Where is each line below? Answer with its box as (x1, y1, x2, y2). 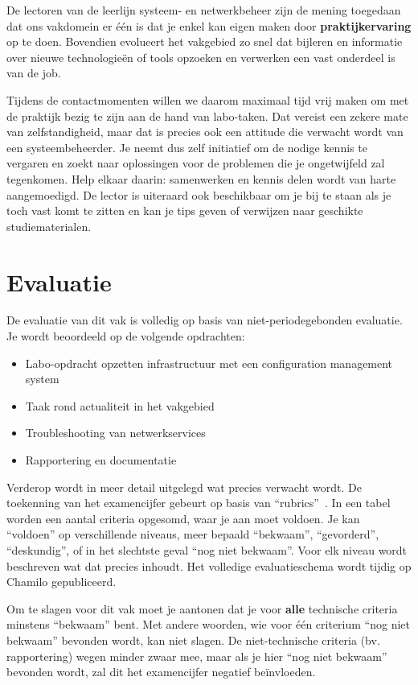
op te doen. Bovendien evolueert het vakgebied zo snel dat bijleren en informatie (6, 33, 403, 50)
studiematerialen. (6, 217, 92, 234)
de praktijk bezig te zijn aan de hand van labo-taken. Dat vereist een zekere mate (6, 107, 408, 124)
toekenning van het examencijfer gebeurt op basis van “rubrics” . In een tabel (6, 494, 391, 511)
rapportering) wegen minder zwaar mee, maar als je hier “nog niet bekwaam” (6, 647, 387, 664)
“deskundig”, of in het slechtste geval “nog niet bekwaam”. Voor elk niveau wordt (6, 541, 408, 558)
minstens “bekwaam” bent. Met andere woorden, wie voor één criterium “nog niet (6, 616, 410, 633)
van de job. (6, 64, 61, 81)
